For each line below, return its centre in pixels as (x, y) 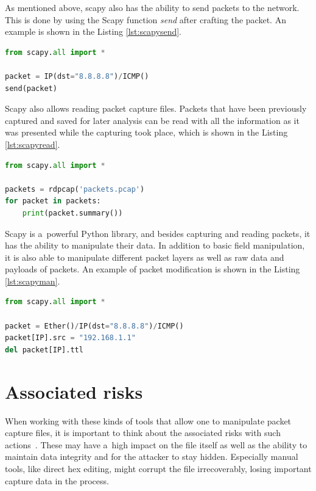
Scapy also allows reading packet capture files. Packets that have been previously (156, 108)
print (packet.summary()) (72, 213)
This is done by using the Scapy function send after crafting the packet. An (146, 19)
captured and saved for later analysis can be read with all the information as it (152, 120)
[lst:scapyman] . (33, 281)
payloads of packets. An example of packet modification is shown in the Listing (153, 269)
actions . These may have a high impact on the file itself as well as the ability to (156, 444)
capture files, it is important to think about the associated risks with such (143, 433)
